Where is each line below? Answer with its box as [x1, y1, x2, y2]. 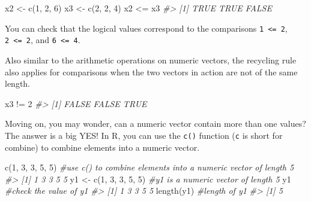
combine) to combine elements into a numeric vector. [5, 141, 200, 153]
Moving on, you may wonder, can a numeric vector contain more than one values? [5, 117, 306, 130]
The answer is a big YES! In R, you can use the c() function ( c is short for [5, 129, 283, 141]
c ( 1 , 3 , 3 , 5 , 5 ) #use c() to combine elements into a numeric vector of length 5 [5, 161, 294, 173]
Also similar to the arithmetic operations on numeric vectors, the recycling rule [5, 53, 297, 66]
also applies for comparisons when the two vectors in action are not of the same [5, 65, 298, 78]
